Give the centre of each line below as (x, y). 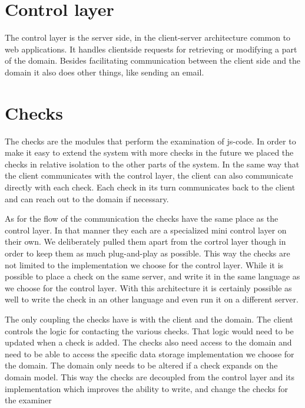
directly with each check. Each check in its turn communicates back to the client (150, 187)
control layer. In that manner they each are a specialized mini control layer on (146, 230)
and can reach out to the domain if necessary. (87, 198)
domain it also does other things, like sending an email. (105, 72)
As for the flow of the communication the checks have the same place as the (142, 218)
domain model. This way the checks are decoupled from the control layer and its (150, 376)
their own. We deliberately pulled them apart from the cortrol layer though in (145, 241)
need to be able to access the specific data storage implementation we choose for (150, 353)
